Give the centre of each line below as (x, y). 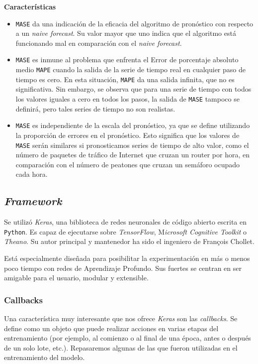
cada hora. (32, 174)
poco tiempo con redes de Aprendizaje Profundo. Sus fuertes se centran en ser (123, 268)
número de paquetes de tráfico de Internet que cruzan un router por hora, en (132, 155)
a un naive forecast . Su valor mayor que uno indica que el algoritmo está (126, 33)
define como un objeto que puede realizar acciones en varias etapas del (111, 328)
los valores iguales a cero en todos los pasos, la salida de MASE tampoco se (128, 99)
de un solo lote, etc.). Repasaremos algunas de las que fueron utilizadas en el (121, 347)
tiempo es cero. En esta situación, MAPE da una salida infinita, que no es (125, 79)
